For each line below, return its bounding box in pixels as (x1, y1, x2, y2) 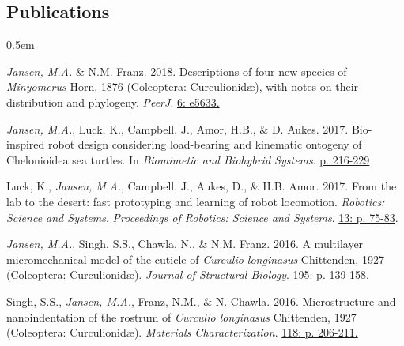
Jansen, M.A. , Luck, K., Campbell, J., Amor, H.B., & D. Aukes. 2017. (6, 120, 349, 137)
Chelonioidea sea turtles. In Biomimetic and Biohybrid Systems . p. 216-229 (6, 151, 370, 167)
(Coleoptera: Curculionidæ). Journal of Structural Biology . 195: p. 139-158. (6, 266, 369, 283)
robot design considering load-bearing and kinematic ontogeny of (48, 136, 362, 152)
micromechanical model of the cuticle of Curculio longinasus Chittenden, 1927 (6, 250, 384, 267)
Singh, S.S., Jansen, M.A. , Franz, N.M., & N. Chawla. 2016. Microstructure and (6, 292, 396, 309)
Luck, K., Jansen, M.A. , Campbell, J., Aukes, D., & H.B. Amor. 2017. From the (6, 178, 397, 194)
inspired (6, 136, 45, 152)
